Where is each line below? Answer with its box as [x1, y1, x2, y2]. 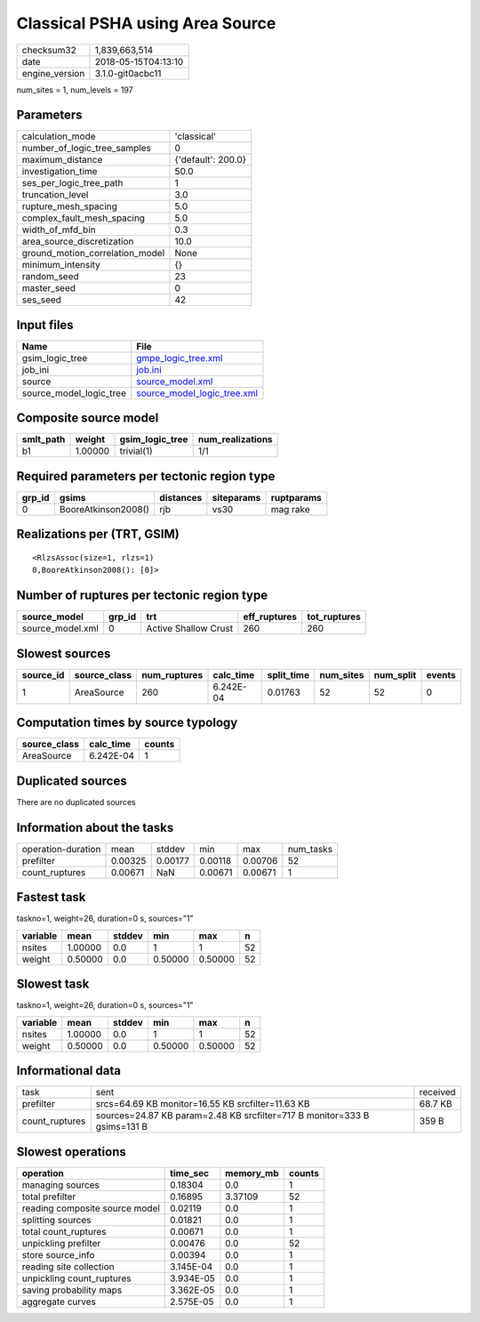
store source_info [21, 1248, 95, 1261]
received [419, 1086, 457, 1099]
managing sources [21, 1179, 100, 1191]
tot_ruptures [307, 610, 362, 623]
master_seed [21, 282, 76, 294]
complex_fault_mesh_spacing [21, 212, 146, 224]
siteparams [212, 492, 261, 504]
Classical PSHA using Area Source [16, 13, 276, 33]
